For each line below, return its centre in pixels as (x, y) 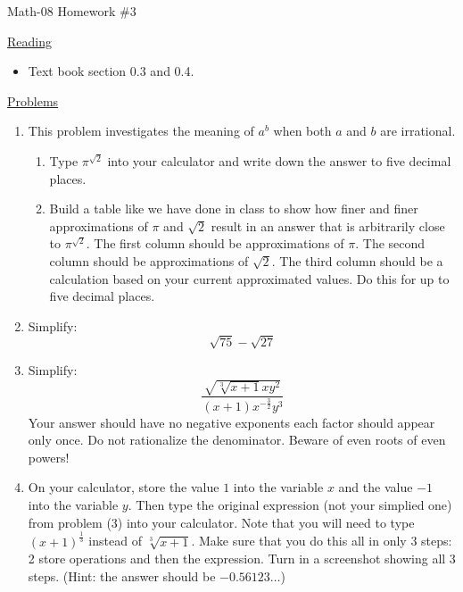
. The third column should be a (357, 260)
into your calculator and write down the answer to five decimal (279, 160)
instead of (115, 541)
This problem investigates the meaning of (141, 131)
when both (302, 131)
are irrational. (418, 131)
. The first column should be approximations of (215, 243)
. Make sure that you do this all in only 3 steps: (322, 541)
